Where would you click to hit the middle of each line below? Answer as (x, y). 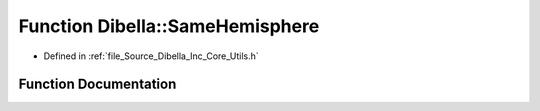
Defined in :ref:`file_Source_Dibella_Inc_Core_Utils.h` (151, 56)
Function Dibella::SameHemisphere (169, 26)
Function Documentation (97, 84)
